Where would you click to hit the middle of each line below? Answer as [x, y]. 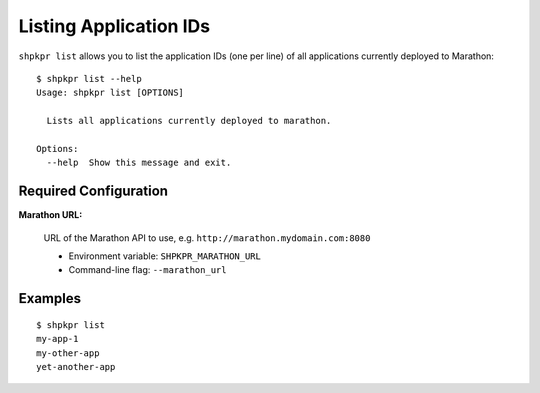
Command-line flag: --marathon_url [147, 270]
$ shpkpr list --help [89, 78]
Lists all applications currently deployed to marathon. [189, 121]
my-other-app [68, 353]
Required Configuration [93, 191]
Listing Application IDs [114, 26]
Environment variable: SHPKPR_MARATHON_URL [165, 256]
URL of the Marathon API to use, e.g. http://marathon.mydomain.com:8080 [207, 237]
